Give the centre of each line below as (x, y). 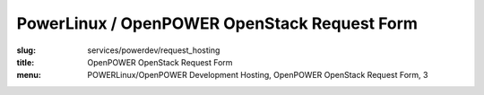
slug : (26, 50)
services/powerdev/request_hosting (154, 50)
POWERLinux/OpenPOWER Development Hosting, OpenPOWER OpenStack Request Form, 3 (258, 75)
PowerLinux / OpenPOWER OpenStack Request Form (217, 23)
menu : (29, 75)
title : (26, 62)
